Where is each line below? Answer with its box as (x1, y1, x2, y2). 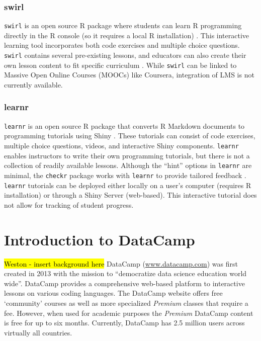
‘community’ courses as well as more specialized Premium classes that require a (4, 297, 248, 308)
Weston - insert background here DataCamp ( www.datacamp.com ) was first (4, 258, 238, 269)
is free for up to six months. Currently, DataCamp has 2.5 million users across (4, 317, 245, 328)
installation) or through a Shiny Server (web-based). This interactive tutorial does (4, 190, 257, 200)
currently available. (4, 79, 63, 90)
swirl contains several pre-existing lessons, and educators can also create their (4, 50, 246, 60)
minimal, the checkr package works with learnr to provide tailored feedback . (4, 169, 246, 180)
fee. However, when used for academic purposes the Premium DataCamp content (4, 307, 253, 318)
